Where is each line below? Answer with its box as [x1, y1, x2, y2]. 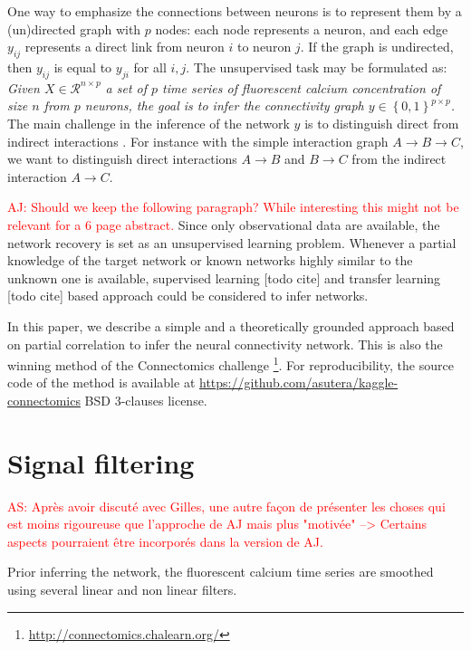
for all [133, 57, 167, 76]
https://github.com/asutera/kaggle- [199, 373, 399, 392]
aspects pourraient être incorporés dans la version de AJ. [7, 531, 323, 550]
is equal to [53, 57, 112, 76]
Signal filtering [7, 444, 195, 481]
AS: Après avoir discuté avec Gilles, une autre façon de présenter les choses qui [7, 496, 446, 515]
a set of [105, 78, 148, 97]
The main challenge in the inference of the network [7, 113, 290, 132]
